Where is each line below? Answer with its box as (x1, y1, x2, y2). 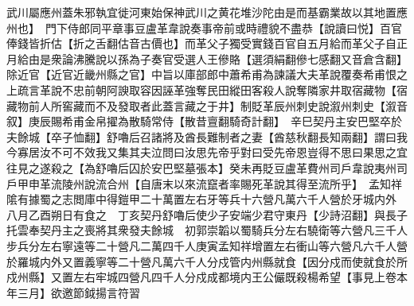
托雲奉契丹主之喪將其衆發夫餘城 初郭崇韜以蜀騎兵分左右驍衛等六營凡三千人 (6, 222, 408, 238)
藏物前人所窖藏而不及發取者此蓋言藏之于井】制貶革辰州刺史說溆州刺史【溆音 (6, 97, 408, 114)
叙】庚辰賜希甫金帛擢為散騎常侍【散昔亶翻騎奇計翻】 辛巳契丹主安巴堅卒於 (6, 113, 402, 130)
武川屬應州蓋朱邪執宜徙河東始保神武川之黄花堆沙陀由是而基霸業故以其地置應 (6, 4, 408, 20)
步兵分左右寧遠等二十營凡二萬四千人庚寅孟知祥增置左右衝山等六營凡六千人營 (6, 237, 408, 254)
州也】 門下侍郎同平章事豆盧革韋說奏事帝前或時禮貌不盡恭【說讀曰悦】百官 (6, 19, 402, 36)
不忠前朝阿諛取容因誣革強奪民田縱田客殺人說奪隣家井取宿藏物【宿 (61, 81, 408, 98)
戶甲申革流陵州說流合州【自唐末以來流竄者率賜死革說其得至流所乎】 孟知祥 (6, 175, 402, 192)
